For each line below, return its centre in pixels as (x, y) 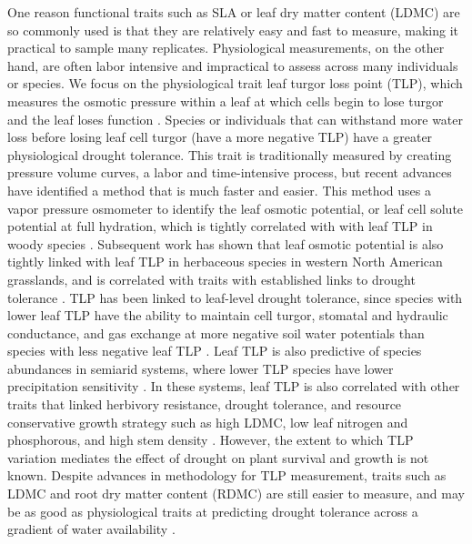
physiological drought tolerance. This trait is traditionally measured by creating (230, 154)
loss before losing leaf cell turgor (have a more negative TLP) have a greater (220, 137)
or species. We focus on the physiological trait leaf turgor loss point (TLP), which (235, 83)
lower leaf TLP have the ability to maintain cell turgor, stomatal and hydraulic (228, 315)
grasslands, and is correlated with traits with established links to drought (211, 279)
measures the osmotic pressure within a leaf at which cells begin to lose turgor (226, 101)
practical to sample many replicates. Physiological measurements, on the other (226, 48)
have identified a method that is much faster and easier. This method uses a (220, 190)
